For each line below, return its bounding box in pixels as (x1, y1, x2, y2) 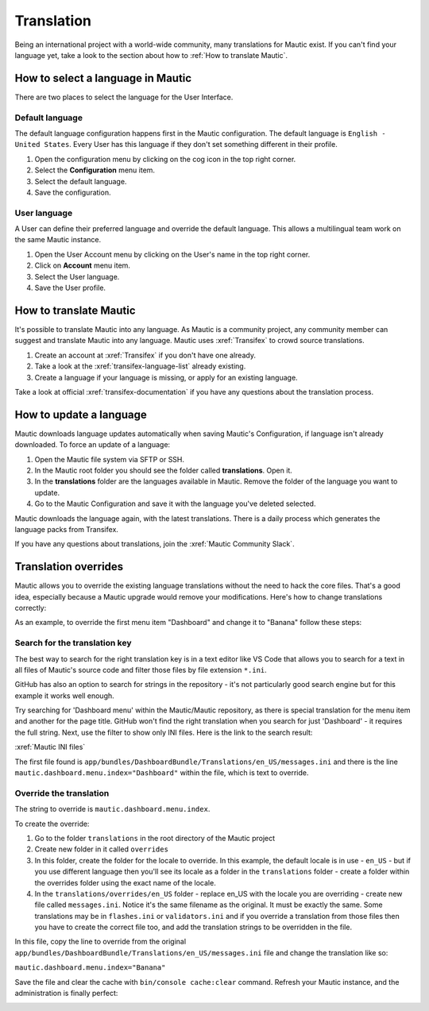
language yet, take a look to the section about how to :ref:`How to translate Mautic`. (14, 50, 288, 60)
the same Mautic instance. (14, 235, 102, 245)
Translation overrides (14, 560, 124, 573)
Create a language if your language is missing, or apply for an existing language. (34, 372, 298, 382)
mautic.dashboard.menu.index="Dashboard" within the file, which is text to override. (14, 768, 309, 778)
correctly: (14, 604, 47, 612)
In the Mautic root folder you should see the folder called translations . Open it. (34, 465, 293, 475)
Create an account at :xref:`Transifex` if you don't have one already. (34, 350, 256, 360)
